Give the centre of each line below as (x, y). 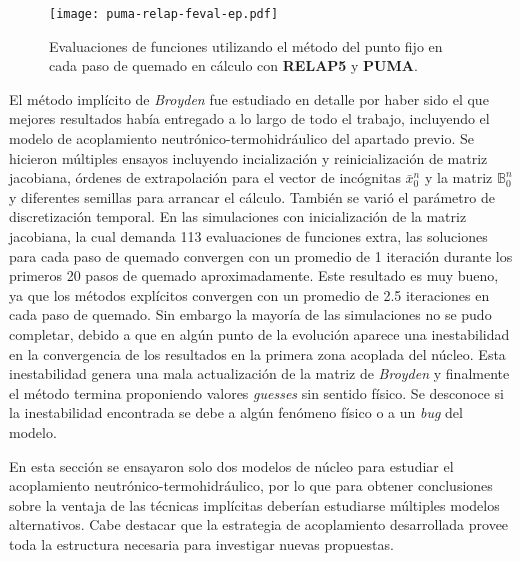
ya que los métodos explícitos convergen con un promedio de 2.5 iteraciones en (249, 294)
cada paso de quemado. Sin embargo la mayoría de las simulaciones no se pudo (250, 314)
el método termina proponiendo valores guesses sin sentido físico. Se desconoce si (256, 392)
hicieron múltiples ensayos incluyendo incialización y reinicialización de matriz (248, 157)
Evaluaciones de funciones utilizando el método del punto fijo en (246, 45)
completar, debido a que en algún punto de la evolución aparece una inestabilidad (259, 333)
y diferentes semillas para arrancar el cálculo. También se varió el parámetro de (252, 196)
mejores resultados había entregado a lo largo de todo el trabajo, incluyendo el (249, 118)
